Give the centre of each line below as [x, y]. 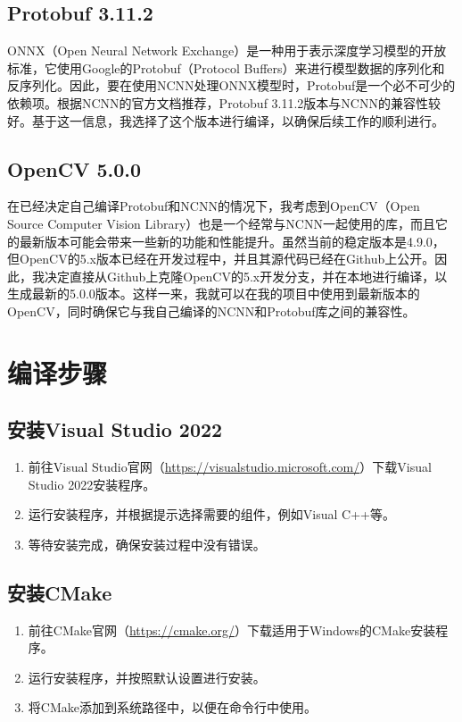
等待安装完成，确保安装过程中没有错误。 [147, 544]
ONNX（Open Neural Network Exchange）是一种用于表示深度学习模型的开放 [227, 50]
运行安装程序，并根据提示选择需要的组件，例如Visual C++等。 [211, 514]
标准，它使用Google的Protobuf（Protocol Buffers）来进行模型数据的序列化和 [226, 67]
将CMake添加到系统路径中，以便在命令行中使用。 [172, 707]
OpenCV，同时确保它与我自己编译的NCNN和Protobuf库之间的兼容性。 [211, 311]
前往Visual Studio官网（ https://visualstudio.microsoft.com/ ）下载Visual [230, 467]
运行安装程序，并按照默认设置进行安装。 [147, 677]
